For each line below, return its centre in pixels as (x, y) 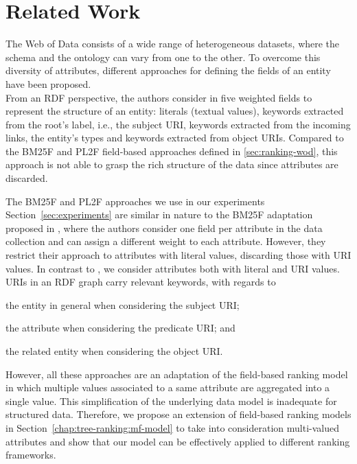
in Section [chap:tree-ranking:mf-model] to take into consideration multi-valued (172, 427)
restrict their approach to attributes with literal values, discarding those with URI (178, 255)
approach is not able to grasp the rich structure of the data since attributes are (172, 164)
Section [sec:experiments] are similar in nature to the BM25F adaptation (159, 214)
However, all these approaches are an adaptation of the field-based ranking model (177, 374)
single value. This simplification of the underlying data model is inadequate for (171, 401)
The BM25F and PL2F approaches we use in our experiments (135, 201)
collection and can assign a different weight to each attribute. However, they (166, 241)
